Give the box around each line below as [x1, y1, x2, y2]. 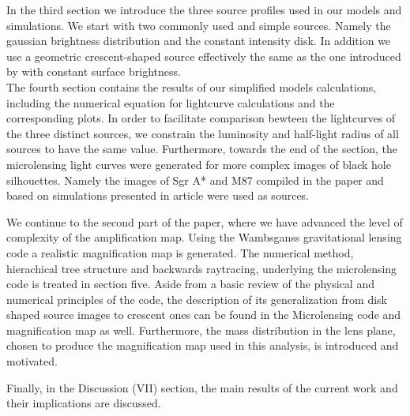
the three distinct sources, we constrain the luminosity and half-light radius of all [6, 125, 399, 141]
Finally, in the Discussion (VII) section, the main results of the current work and [6, 379, 398, 395]
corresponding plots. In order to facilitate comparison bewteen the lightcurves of [6, 110, 396, 126]
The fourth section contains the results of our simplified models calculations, [6, 78, 377, 95]
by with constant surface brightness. [6, 63, 181, 80]
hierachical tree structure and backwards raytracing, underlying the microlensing [6, 260, 397, 276]
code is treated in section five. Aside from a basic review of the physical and [6, 275, 374, 292]
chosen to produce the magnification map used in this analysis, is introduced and [6, 337, 399, 354]
